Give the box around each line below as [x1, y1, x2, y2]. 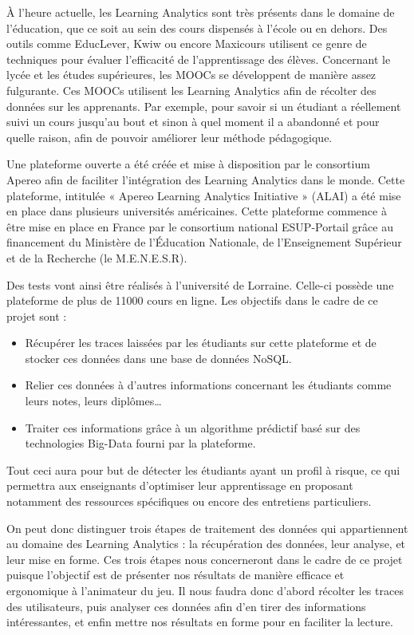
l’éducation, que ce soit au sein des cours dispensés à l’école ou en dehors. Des [6, 19, 388, 36]
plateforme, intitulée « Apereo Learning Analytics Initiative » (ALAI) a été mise [6, 187, 401, 203]
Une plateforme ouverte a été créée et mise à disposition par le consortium [6, 156, 370, 172]
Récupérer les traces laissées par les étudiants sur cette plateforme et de [25, 334, 377, 351]
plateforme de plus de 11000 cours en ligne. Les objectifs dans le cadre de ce [6, 292, 378, 309]
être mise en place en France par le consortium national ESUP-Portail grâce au [6, 218, 393, 235]
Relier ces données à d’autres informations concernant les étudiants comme [25, 377, 392, 393]
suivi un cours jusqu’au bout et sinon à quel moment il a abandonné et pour [6, 113, 380, 130]
